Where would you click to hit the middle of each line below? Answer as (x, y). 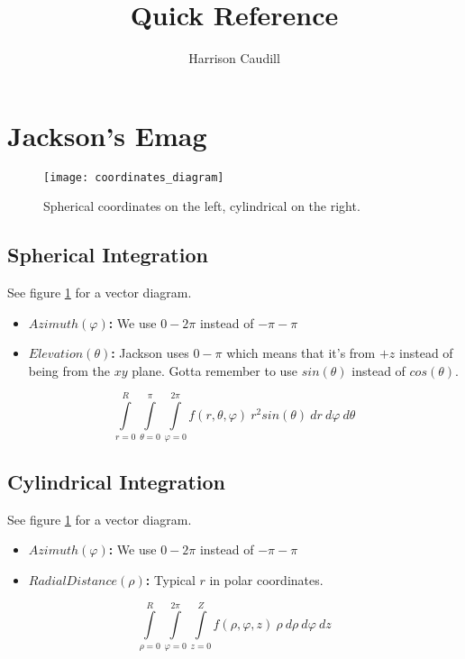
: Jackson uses (150, 353)
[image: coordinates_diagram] (134, 177)
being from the (69, 370)
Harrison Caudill (234, 58)
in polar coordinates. (266, 580)
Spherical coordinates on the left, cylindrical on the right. (202, 206)
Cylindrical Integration (117, 481)
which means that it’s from (301, 353)
